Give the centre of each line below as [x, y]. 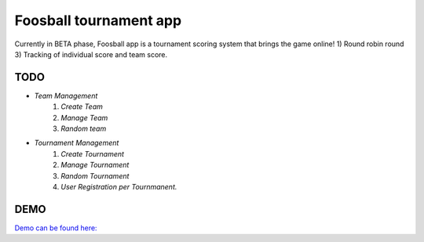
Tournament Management [77, 143]
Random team [84, 128]
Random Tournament [95, 175]
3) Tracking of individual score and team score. [91, 54]
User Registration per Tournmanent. [119, 186]
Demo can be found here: [56, 228]
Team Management [66, 96]
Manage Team [84, 117]
